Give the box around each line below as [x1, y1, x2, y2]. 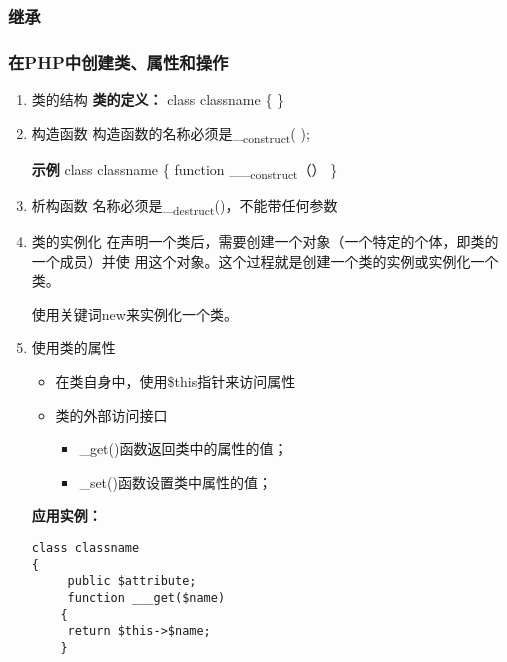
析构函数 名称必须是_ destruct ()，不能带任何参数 [31, 194, 338, 218]
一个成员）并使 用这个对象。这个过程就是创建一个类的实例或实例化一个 [31, 250, 499, 271]
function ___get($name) [67, 590, 226, 605]
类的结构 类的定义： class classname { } [31, 89, 285, 110]
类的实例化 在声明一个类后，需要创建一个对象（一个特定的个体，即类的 [31, 231, 499, 252]
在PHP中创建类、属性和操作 [8, 49, 229, 74]
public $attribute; [67, 574, 197, 589]
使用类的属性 [31, 337, 116, 358]
